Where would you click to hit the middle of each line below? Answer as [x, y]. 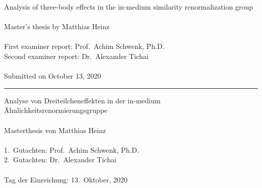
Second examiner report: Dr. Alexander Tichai [76, 56]
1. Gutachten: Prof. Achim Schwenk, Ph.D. [72, 149]
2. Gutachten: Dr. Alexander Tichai [60, 160]
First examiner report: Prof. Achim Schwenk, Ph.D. [84, 46]
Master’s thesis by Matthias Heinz [57, 26]
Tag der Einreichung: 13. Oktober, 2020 [66, 179]
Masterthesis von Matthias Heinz [55, 130]
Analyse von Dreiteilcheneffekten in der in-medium [82, 100]
